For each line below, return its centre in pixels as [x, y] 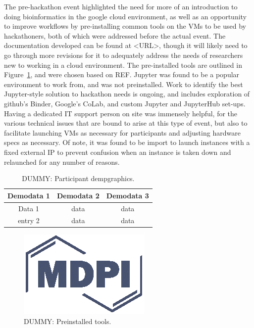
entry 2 [29, 220]
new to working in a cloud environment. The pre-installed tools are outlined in [123, 65]
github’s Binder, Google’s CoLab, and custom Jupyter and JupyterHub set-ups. [125, 103]
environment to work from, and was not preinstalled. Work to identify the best [124, 84]
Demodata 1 [29, 195]
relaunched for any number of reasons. [62, 162]
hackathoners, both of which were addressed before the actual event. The [115, 35]
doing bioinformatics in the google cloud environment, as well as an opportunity [125, 16]
